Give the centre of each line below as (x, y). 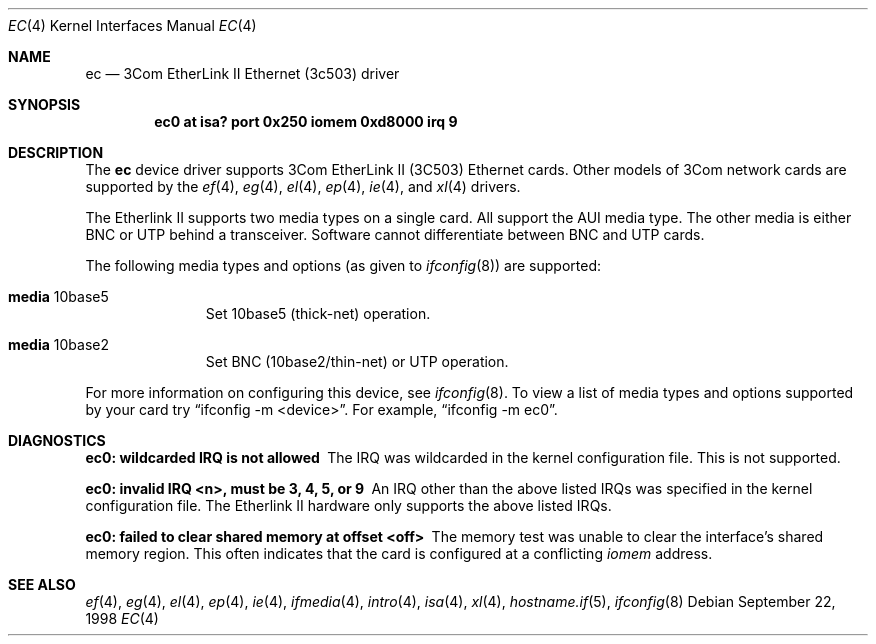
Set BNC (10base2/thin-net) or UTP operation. (357, 361)
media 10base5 (58, 296)
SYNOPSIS (44, 104)
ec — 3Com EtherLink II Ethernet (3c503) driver (242, 73)
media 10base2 (58, 344)
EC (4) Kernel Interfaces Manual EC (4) (132, 25)
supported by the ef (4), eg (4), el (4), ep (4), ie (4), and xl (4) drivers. (303, 186)
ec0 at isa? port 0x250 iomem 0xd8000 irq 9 (306, 121)
